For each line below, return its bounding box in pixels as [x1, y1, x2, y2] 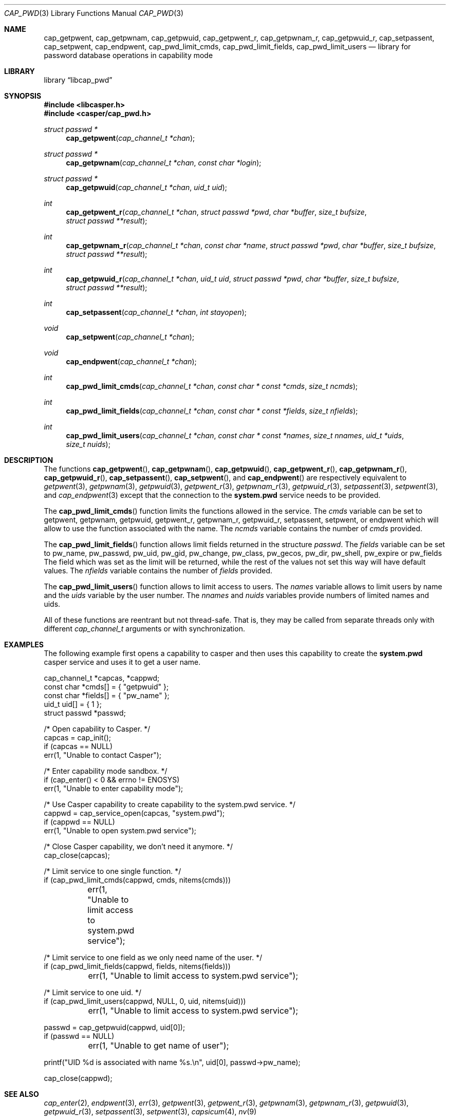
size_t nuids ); [66, 440, 110, 449]
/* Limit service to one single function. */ [44, 867, 181, 875]
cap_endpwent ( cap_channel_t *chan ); [66, 357, 197, 366]
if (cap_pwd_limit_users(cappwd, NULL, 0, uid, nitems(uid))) [44, 997, 246, 1005]
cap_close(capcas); [44, 851, 110, 860]
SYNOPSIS [4, 91, 42, 100]
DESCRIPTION [4, 456, 53, 464]
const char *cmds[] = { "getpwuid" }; [44, 682, 169, 691]
